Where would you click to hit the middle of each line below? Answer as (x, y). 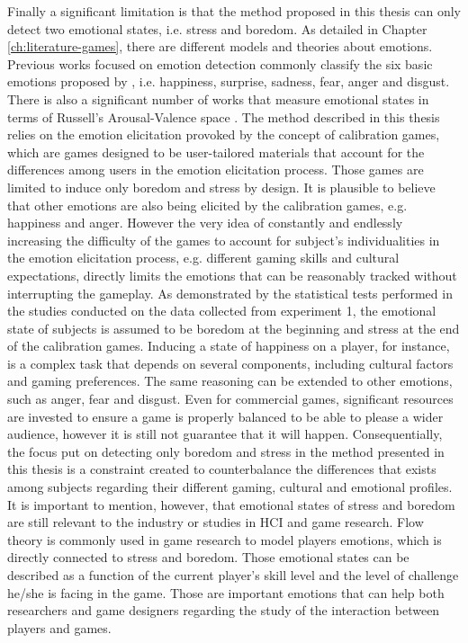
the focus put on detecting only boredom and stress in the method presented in (226, 451)
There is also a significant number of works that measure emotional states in (218, 98)
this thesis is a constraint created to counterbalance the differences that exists (222, 469)
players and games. (59, 627)
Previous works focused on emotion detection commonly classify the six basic (220, 63)
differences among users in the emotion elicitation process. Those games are (216, 170)
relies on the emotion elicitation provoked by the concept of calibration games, (224, 134)
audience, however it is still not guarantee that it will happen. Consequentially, (225, 434)
